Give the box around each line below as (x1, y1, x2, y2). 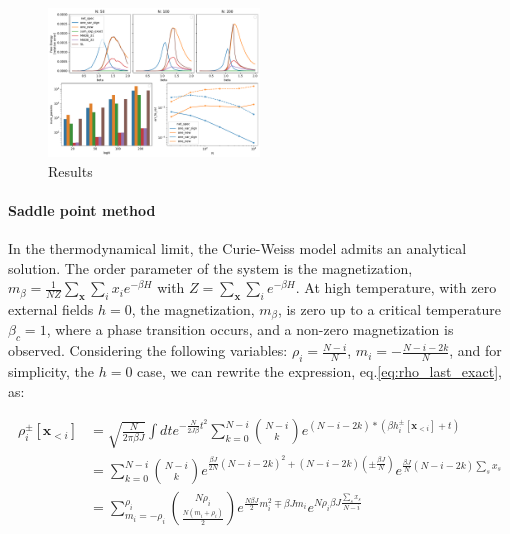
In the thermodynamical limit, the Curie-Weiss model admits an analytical (8, 238, 467, 259)
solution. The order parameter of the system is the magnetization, (8, 257, 413, 278)
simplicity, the (8, 361, 95, 382)
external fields (8, 299, 94, 320)
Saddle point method (8, 199, 156, 220)
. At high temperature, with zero (295, 277, 497, 298)
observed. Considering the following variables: (8, 340, 288, 361)
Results (48, 160, 93, 181)
